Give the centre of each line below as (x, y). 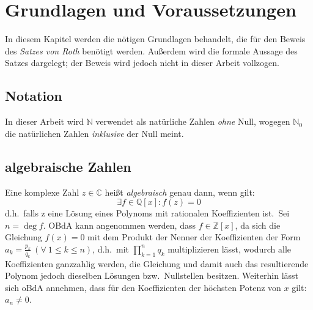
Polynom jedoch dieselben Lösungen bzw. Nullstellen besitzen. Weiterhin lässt (152, 275)
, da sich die (258, 225)
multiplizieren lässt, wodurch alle (229, 249)
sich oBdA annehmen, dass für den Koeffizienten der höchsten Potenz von (143, 287)
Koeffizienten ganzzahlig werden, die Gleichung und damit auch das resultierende (157, 263)
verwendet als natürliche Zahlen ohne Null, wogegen (193, 121)
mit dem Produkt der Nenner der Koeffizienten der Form (194, 237)
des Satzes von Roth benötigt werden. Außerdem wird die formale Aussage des (151, 50)
